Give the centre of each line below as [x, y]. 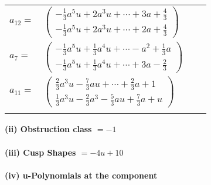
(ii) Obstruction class [48, 129]
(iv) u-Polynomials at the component [81, 175]
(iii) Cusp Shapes [40, 152]
